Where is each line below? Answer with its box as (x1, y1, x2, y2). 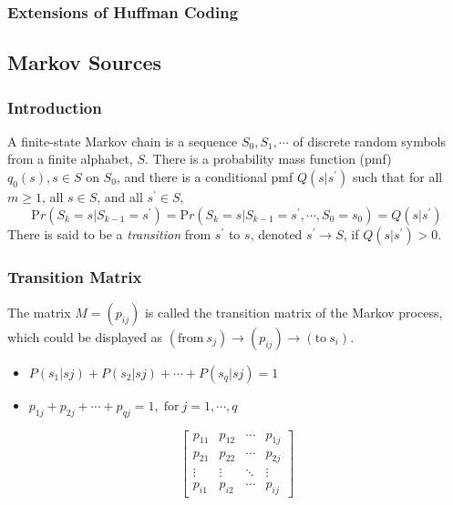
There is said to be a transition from (7, 224, 211, 243)
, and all (97, 187, 143, 207)
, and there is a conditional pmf (116, 167, 293, 187)
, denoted (250, 224, 303, 243)
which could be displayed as (7, 327, 163, 346)
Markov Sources (7, 48, 162, 76)
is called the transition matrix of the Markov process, (144, 302, 443, 321)
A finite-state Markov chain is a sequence (7, 131, 238, 150)
